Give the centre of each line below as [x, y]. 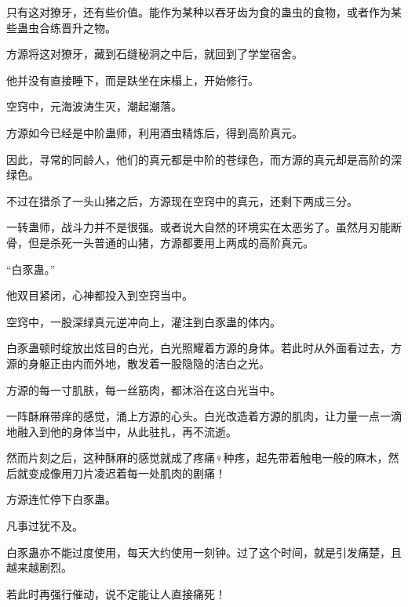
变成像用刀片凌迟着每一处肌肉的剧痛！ [127, 473]
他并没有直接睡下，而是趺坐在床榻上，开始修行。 [133, 80]
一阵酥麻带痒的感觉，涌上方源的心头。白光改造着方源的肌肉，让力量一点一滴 [204, 416]
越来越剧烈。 [39, 567]
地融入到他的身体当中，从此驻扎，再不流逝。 [122, 431]
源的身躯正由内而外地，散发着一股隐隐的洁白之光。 [138, 363]
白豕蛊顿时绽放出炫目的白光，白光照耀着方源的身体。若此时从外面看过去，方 [204, 348]
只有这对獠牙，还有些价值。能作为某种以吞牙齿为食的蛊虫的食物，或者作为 [199, 12]
